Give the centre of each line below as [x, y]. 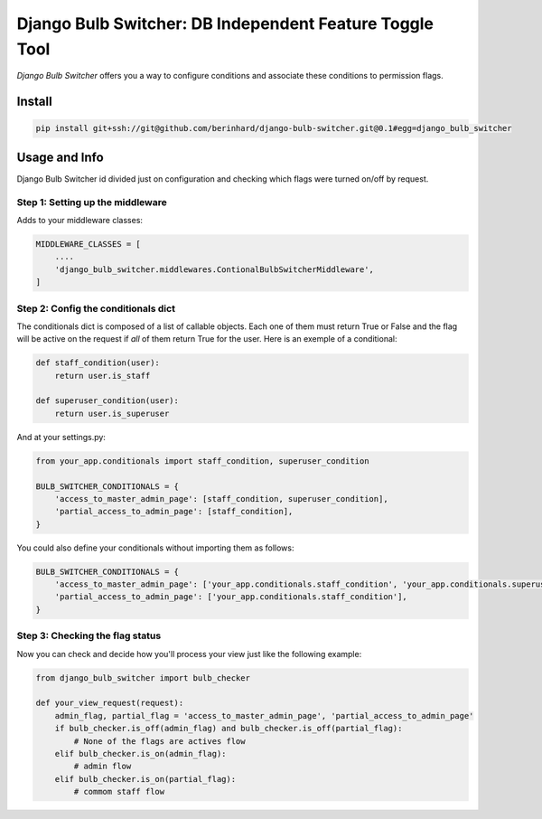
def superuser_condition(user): [107, 401]
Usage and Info [60, 157]
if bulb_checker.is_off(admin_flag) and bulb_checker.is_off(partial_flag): [229, 729]
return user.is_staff [103, 376]
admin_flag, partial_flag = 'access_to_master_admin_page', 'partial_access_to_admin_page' [264, 715]
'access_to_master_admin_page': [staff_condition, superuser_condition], [221, 499]
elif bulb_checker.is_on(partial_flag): [145, 779]
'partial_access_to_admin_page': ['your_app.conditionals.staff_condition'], [231, 597]
